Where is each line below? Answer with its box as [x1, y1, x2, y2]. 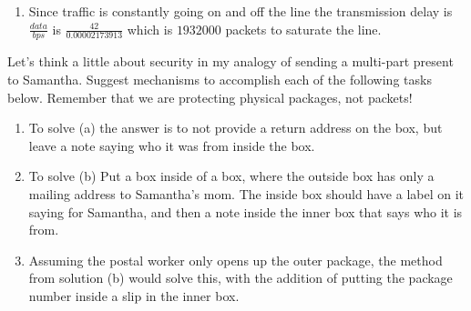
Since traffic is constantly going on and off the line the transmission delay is [28, 2, 453, 20]
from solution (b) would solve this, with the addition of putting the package [28, 268, 453, 287]
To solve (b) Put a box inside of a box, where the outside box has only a [28, 166, 435, 186]
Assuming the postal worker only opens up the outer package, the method [28, 250, 443, 269]
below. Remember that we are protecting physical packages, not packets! [7, 87, 413, 106]
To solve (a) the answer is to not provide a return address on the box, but [28, 118, 443, 137]
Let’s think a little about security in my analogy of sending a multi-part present [7, 52, 454, 71]
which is [127, 19, 173, 38]
